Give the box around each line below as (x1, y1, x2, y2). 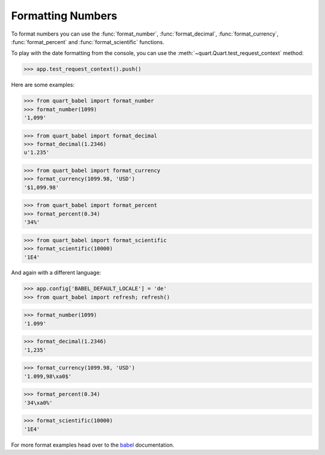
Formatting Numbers (11, 9, 117, 22)
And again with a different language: (11, 269, 102, 276)
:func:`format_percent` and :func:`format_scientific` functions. (11, 38, 165, 45)
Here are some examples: (11, 81, 75, 89)
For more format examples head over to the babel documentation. (11, 441, 175, 448)
